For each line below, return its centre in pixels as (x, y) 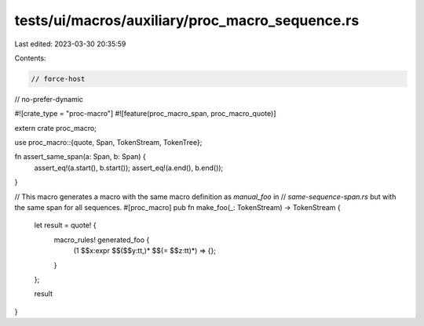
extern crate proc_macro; (56, 128)
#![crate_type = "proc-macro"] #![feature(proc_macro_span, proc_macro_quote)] (145, 114)
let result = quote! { (66, 225)
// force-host (58, 79)
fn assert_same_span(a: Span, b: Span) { (80, 157)
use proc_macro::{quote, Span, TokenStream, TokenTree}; (108, 143)
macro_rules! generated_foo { (102, 240)
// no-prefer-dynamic (49, 99)
